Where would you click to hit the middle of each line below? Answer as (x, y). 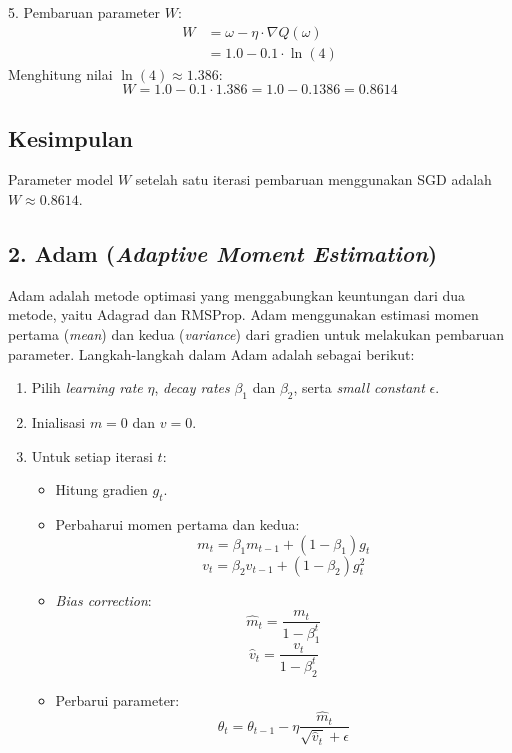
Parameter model (61, 179)
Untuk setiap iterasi (92, 455)
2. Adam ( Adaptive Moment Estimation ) (223, 253)
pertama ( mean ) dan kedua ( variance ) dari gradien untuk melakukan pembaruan (256, 334)
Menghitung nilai (60, 73)
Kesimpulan (71, 137)
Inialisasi (58, 422)
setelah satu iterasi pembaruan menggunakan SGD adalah (313, 179)
